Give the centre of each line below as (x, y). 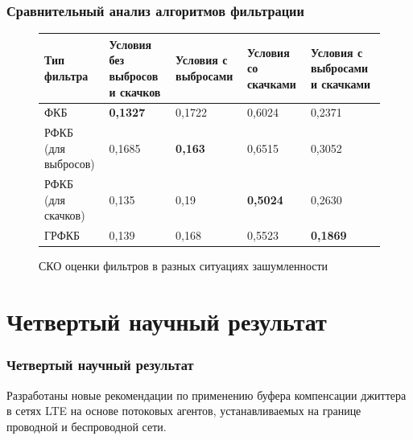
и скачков (135, 91)
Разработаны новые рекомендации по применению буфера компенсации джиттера (206, 395)
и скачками (341, 83)
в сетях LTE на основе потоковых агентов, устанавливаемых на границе (184, 411)
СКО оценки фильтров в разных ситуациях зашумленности (184, 266)
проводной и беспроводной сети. (87, 426)
